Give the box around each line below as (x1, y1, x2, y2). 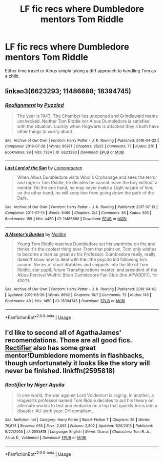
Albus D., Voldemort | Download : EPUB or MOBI (5, 435, 86, 440)
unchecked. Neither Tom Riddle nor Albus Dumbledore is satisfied (17, 118, 150, 124)
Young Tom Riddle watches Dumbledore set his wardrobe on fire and (17, 241, 156, 247)
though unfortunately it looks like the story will (5, 359, 150, 367)
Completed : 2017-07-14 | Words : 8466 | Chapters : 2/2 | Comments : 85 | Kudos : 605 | (5, 210, 152, 215)
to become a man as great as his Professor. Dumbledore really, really (17, 251, 156, 257)
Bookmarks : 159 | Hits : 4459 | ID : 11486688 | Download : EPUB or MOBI (5, 216, 127, 221)
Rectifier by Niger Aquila (5, 381, 65, 388)
